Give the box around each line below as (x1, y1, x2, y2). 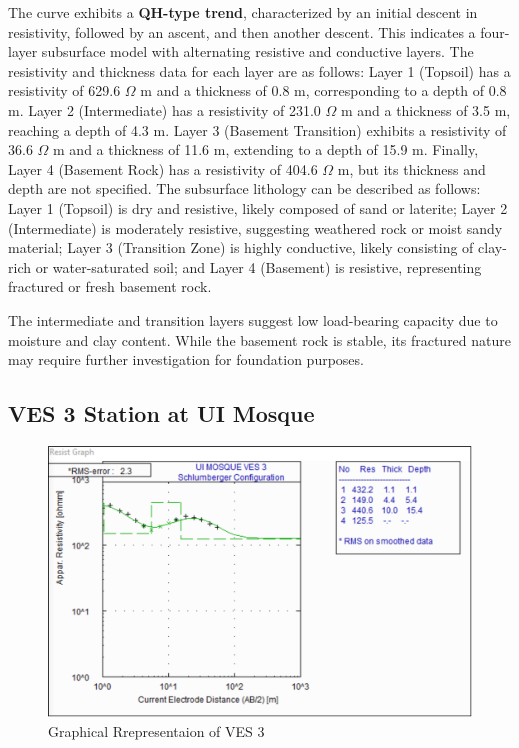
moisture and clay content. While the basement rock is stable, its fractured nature (8, 329, 512, 350)
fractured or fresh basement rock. (8, 276, 212, 297)
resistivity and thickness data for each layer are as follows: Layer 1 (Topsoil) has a (8, 60, 511, 81)
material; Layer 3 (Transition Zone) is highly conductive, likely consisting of (8, 237, 474, 258)
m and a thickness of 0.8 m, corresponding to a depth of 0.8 (140, 80, 507, 101)
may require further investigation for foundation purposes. (8, 349, 364, 370)
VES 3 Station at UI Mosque (8, 398, 315, 429)
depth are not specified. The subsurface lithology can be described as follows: (8, 178, 481, 199)
